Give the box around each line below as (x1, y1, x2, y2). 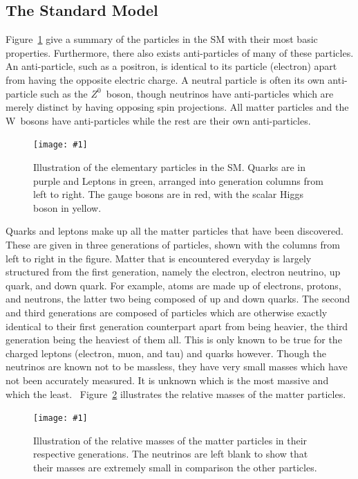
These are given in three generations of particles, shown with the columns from (6, 237, 340, 251)
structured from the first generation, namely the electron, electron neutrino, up (6, 264, 341, 279)
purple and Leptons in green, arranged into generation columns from (33, 173, 323, 188)
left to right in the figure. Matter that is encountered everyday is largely (6, 251, 312, 265)
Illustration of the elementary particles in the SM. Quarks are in (33, 160, 306, 174)
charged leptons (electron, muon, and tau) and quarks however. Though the (6, 345, 326, 360)
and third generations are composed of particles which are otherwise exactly (6, 305, 328, 319)
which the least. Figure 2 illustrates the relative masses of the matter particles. (6, 386, 346, 401)
